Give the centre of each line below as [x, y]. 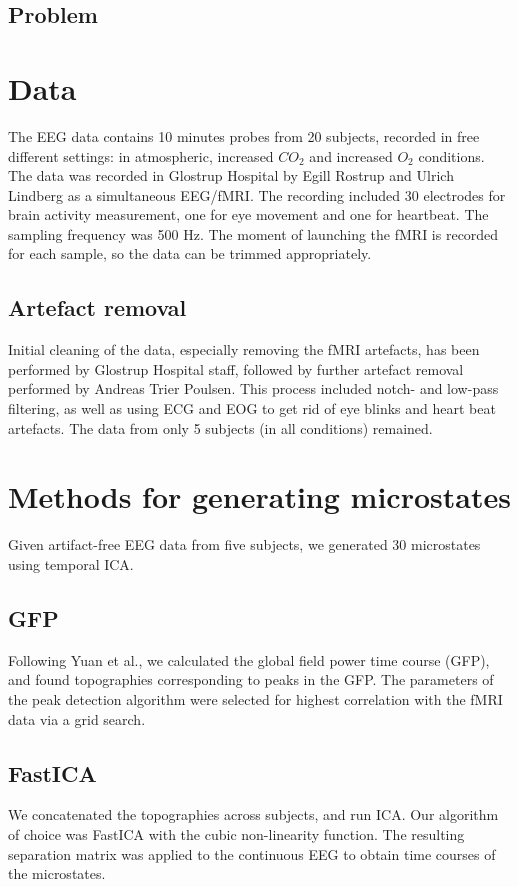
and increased [351, 155]
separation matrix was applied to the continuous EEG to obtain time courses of [252, 853]
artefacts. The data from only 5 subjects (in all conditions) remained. [220, 427]
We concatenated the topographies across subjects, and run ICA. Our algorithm [253, 814]
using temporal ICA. [71, 563]
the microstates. [57, 873]
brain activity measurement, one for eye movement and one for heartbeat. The [248, 214]
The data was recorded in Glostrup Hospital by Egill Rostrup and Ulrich [231, 175]
